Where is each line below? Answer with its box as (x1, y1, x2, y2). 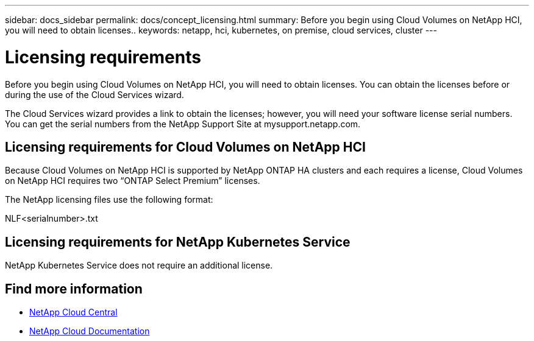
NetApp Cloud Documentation (29, 326, 150, 337)
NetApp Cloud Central (29, 307, 118, 318)
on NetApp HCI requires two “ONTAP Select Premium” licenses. (5, 175, 260, 186)
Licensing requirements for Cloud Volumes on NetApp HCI (5, 139, 366, 155)
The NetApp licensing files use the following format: (5, 194, 213, 205)
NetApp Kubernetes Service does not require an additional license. (5, 260, 273, 271)
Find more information (5, 281, 143, 297)
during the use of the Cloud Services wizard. (5, 89, 184, 100)
